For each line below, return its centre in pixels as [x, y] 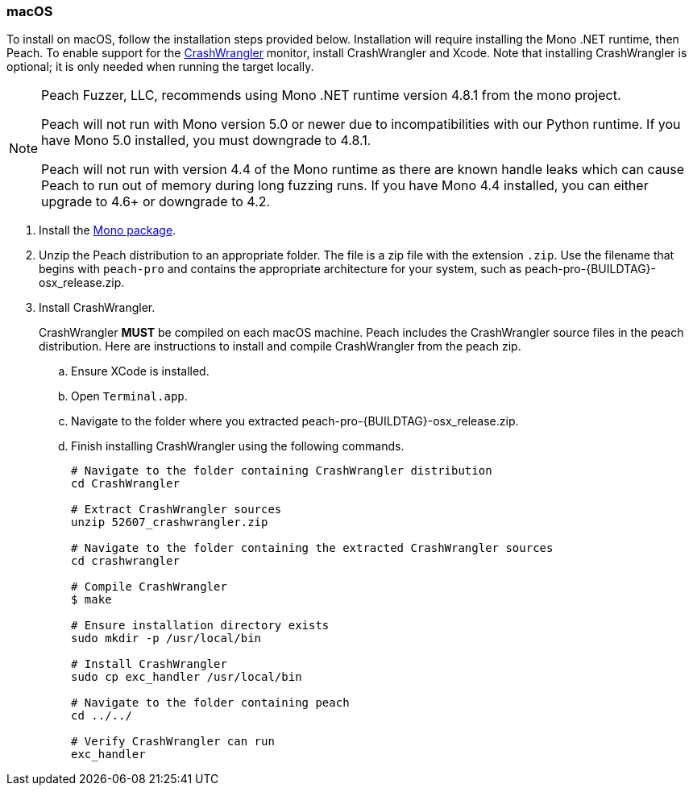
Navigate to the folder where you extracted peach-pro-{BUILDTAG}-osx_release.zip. [295, 421]
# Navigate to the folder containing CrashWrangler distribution [282, 471]
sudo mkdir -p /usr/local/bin [166, 639]
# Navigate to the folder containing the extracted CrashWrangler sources [312, 548]
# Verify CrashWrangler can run [173, 742]
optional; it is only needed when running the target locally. [160, 67]
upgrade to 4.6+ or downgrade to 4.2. [156, 202]
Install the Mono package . [108, 230]
